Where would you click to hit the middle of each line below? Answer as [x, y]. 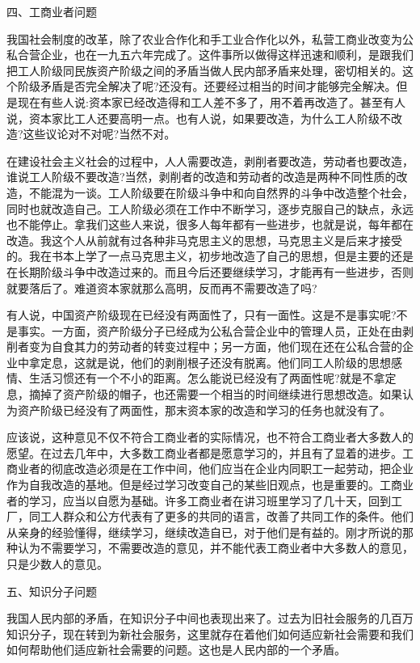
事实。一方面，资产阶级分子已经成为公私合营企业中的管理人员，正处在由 [210, 330]
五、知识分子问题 [52, 591]
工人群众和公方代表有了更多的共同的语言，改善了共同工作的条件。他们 [227, 516]
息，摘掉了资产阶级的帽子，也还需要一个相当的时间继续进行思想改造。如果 [204, 394]
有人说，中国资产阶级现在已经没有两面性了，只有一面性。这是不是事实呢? [202, 315]
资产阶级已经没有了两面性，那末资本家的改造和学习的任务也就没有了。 [204, 410]
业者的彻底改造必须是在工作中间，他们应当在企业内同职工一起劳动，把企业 [215, 469]
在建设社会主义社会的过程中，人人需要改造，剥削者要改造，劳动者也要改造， [210, 160]
